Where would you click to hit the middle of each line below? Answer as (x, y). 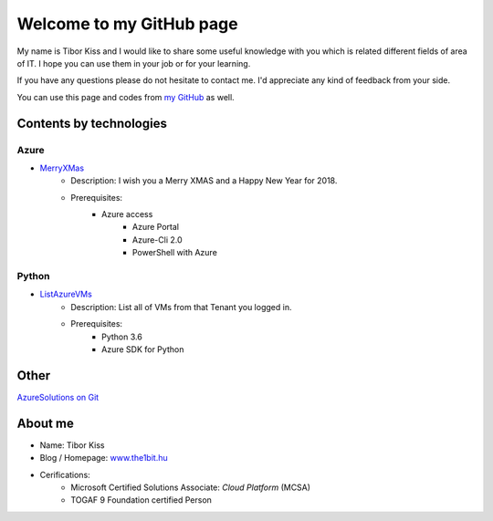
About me (46, 423)
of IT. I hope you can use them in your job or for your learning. (134, 63)
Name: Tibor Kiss (72, 445)
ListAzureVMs (66, 294)
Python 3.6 (122, 337)
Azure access (127, 214)
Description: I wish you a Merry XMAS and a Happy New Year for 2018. (204, 181)
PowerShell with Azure (175, 253)
